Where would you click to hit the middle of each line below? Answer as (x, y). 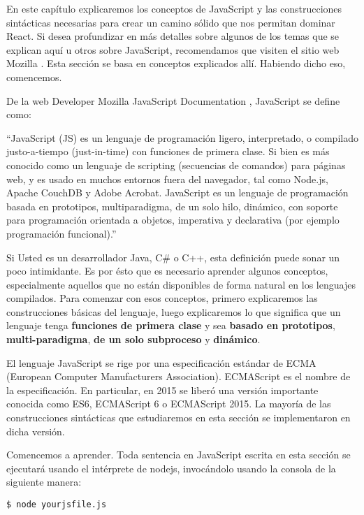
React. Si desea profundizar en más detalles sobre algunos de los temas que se (173, 36)
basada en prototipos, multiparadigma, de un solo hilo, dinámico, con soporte (172, 206)
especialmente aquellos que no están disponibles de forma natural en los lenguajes (181, 284)
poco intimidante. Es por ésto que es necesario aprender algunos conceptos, (167, 271)
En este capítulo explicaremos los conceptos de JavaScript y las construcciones (174, 8)
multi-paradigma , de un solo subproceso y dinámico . (133, 339)
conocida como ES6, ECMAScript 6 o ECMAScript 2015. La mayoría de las (169, 404)
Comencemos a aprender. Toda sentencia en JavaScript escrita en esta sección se (179, 455)
